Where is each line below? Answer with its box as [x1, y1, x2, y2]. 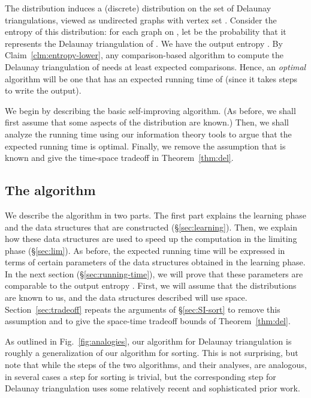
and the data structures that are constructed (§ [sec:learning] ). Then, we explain [5, 220, 297, 233]
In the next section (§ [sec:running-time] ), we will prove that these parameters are [5, 267, 303, 280]
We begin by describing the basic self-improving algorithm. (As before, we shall [5, 104, 296, 116]
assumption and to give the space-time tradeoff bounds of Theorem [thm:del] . [5, 315, 291, 327]
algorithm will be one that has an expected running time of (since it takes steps [5, 72, 298, 85]
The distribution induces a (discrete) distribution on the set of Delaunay [5, 2, 271, 14]
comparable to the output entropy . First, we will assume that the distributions [5, 279, 297, 292]
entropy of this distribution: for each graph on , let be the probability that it [5, 25, 286, 38]
